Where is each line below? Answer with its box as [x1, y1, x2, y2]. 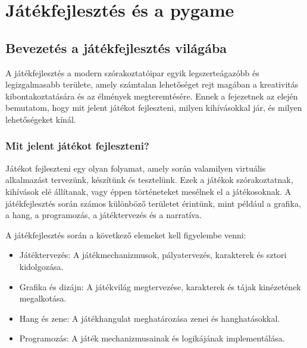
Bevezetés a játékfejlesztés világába [5, 38, 227, 57]
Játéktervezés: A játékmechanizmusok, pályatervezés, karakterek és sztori [19, 248, 287, 261]
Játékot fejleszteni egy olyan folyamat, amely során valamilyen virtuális [5, 161, 266, 174]
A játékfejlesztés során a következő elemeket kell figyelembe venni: [5, 228, 246, 241]
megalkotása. [19, 292, 67, 304]
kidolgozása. [19, 260, 64, 272]
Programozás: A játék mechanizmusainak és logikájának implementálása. [19, 332, 285, 344]
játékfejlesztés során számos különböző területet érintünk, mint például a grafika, [5, 197, 301, 209]
